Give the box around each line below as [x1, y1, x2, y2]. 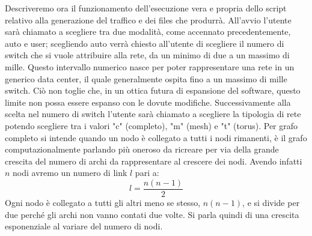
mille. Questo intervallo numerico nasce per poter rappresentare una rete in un [5, 60, 295, 73]
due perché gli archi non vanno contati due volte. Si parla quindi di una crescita [5, 208, 299, 220]
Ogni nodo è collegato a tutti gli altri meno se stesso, [5, 196, 201, 208]
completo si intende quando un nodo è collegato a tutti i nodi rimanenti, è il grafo [5, 131, 307, 144]
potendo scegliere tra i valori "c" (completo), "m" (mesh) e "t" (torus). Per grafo [5, 119, 298, 132]
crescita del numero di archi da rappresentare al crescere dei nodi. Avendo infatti [5, 154, 302, 167]
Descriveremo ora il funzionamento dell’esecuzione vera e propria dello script [5, 2, 287, 14]
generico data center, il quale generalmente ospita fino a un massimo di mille [5, 72, 287, 85]
